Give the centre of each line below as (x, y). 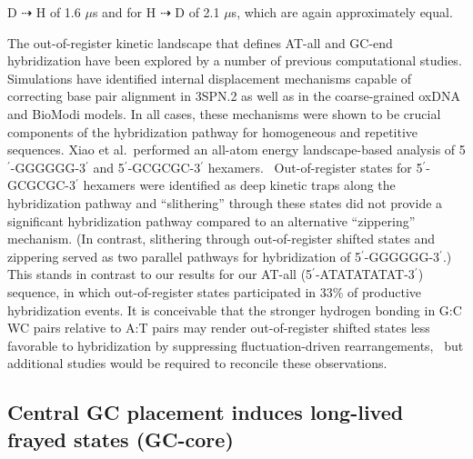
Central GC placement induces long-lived (206, 412)
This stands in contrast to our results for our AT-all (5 (160, 274)
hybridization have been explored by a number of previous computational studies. (235, 60)
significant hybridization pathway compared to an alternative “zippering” (211, 220)
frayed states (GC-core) (121, 439)
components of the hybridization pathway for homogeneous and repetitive (213, 131)
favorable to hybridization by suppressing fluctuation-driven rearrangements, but (236, 345)
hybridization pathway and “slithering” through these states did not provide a (225, 202)
